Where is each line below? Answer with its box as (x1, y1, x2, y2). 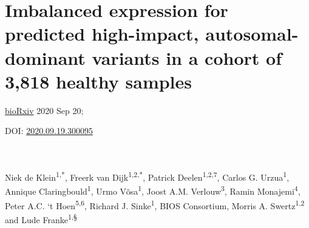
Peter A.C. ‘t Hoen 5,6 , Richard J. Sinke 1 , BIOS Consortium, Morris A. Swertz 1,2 (5, 197, 305, 212)
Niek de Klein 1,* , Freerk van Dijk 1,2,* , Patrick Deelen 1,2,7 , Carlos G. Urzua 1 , (5, 169, 290, 183)
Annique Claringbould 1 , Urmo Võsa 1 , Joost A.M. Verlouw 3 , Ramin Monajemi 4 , (5, 183, 301, 197)
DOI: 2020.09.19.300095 (5, 124, 93, 137)
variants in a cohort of (92, 45, 282, 70)
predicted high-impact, (5, 21, 199, 46)
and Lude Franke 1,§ (5, 211, 77, 226)
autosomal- (205, 21, 299, 46)
